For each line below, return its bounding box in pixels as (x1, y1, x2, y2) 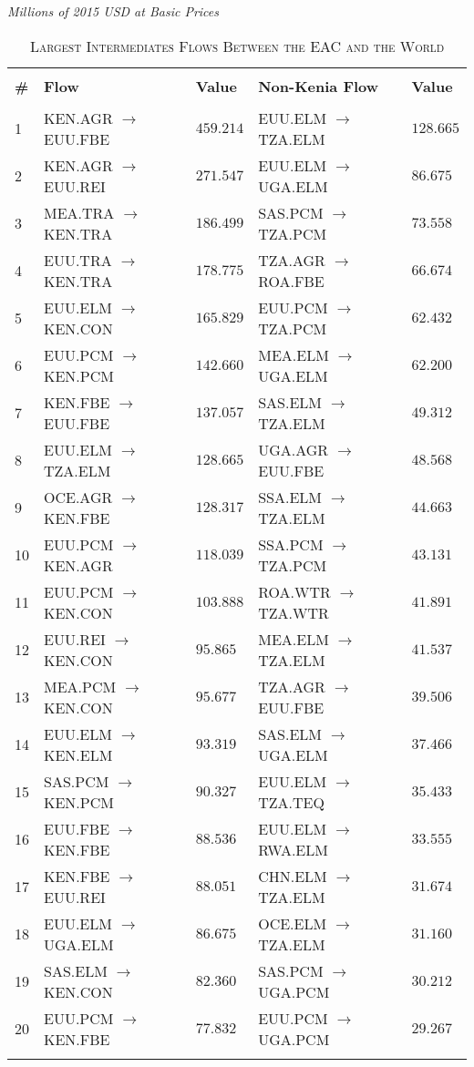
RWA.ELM (258, 838, 328, 860)
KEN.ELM (44, 744, 113, 765)
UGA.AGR (258, 438, 329, 460)
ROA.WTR (258, 580, 331, 602)
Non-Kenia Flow (258, 75, 379, 97)
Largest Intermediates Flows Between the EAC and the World (29, 35, 445, 56)
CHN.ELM (258, 865, 327, 887)
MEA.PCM (44, 675, 117, 697)
